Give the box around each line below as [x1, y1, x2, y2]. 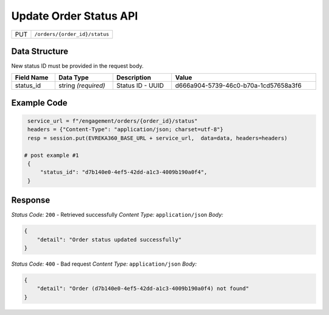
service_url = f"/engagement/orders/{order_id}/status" [27, 118, 198, 125]
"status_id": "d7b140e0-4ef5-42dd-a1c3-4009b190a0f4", [40, 168, 208, 176]
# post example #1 [24, 151, 79, 159]
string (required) [58, 81, 106, 90]
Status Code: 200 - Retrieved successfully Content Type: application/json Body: [11, 211, 224, 219]
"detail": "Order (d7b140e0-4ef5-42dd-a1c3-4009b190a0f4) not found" [37, 285, 249, 292]
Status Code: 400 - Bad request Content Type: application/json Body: [11, 260, 197, 268]
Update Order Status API [11, 9, 138, 23]
